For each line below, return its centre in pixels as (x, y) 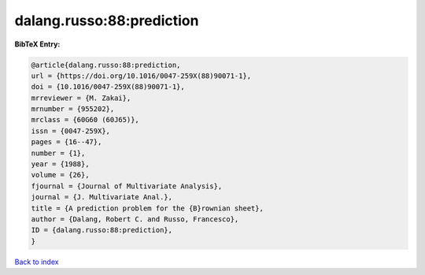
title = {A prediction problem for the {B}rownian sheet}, (147, 208)
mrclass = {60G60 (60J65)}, (85, 120)
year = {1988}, (60, 164)
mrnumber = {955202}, (73, 109)
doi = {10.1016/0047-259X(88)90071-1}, (108, 87)
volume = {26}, (60, 175)
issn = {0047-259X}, (70, 131)
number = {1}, (58, 153)
